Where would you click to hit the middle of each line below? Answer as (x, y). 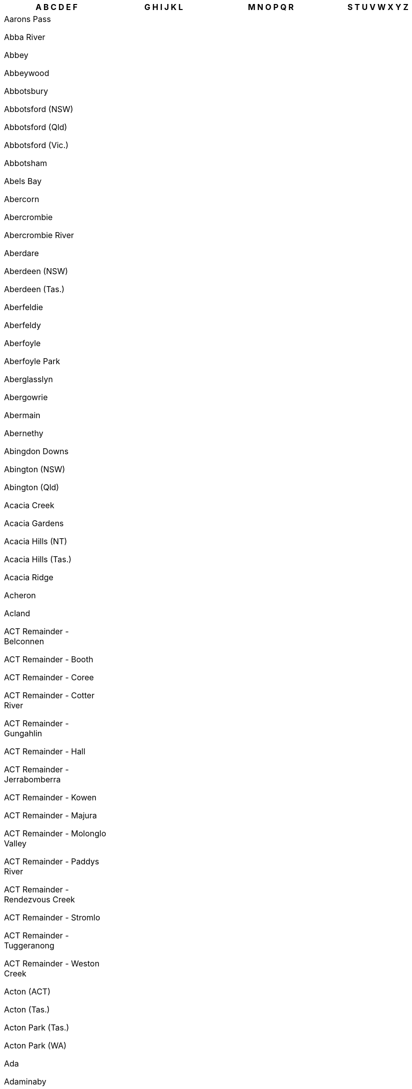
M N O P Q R (271, 7)
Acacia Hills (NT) (36, 541)
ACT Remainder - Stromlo (52, 917)
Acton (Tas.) (27, 1009)
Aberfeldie (24, 307)
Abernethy (24, 433)
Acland (17, 613)
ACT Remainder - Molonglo (55, 833)
